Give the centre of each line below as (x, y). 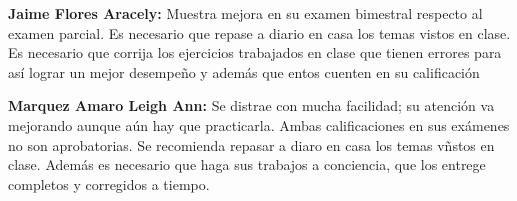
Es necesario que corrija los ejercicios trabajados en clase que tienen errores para (255, 52)
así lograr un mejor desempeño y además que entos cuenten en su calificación (244, 71)
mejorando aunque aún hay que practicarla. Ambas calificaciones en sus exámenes (259, 124)
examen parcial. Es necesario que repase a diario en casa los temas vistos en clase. (259, 32)
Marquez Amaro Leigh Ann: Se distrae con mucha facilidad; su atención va (251, 105)
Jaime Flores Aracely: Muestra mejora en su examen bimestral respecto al (245, 13)
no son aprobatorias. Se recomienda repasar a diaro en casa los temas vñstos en (251, 144)
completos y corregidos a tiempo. (109, 183)
